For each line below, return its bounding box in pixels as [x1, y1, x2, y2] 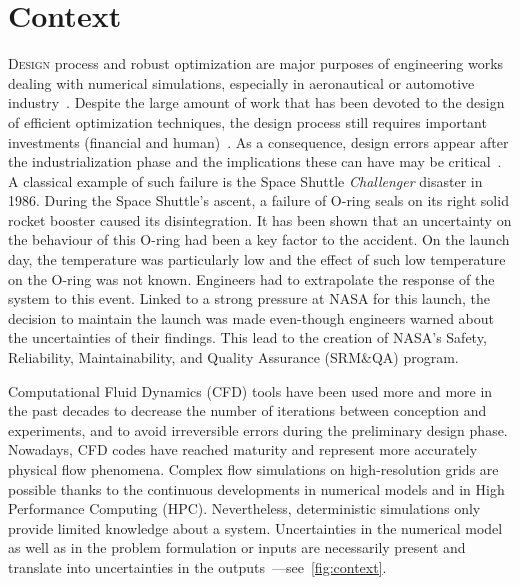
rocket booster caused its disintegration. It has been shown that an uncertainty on [8, 209, 512, 230]
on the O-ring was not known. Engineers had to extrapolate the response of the [8, 268, 495, 289]
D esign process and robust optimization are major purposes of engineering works [8, 53, 504, 74]
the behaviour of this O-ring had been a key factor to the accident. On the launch [8, 229, 510, 250]
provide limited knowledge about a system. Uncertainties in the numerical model [8, 517, 503, 538]
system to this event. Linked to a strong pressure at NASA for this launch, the [8, 288, 490, 309]
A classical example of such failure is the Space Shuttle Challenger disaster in [8, 170, 483, 191]
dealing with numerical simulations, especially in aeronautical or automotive [8, 72, 475, 93]
